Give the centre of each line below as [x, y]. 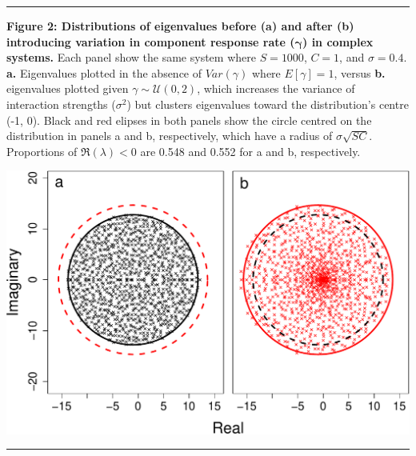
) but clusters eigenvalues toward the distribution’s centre [268, 104]
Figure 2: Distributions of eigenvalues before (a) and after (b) [180, 26]
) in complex [338, 41]
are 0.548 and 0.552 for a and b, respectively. [250, 151]
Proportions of [42, 151]
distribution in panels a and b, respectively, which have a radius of [170, 136]
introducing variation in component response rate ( [151, 41]
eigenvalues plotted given [68, 88]
